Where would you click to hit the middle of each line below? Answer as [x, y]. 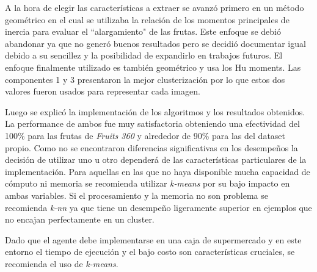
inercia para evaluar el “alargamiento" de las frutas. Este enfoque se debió [143, 31]
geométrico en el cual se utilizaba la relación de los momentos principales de [147, 19]
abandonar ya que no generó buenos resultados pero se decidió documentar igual [155, 43]
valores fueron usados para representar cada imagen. [103, 91]
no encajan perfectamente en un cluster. [80, 219]
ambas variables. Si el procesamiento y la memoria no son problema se [137, 195]
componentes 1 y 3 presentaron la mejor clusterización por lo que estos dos [145, 79]
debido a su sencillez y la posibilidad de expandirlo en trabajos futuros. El [144, 55]
